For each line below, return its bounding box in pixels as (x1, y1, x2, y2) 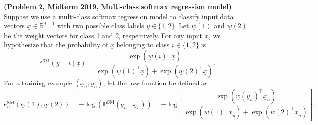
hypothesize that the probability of (4, 40, 108, 50)
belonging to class (116, 40, 170, 50)
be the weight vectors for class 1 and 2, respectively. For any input (4, 30, 203, 40)
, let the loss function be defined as (103, 77, 208, 87)
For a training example (4, 77, 72, 87)
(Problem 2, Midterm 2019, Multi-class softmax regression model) (4, 1, 232, 11)
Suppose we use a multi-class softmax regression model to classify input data (4, 11, 234, 21)
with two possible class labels (57, 21, 144, 31)
